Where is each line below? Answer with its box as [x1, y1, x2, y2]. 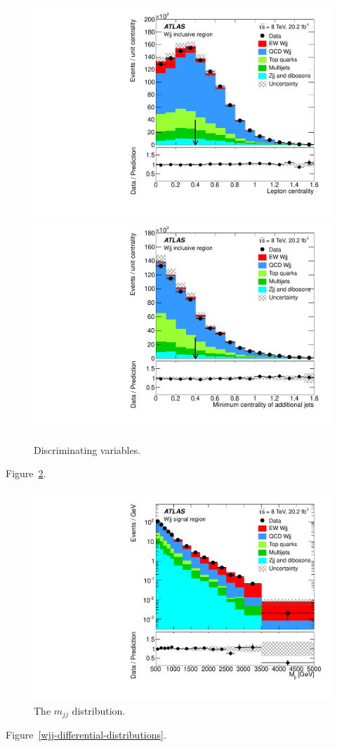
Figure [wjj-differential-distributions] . [6, 727, 166, 742]
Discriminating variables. [34, 442, 141, 457]
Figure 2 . [6, 466, 46, 481]
